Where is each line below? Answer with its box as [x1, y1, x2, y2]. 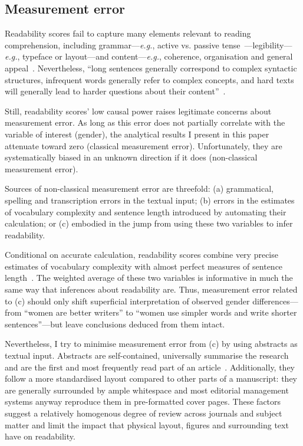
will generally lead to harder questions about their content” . [5, 85, 226, 97]
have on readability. [5, 430, 75, 442]
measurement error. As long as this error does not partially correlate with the [5, 116, 285, 129]
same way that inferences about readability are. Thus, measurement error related [5, 283, 298, 296]
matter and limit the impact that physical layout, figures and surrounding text [5, 418, 289, 431]
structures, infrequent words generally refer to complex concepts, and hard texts [5, 73, 294, 86]
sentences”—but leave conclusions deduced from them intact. [5, 317, 225, 330]
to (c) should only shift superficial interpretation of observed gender [5, 294, 250, 307]
